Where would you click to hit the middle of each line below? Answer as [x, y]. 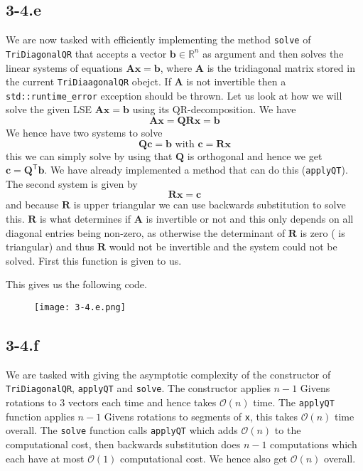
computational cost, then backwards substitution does [123, 444]
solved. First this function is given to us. [94, 260]
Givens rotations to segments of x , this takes [201, 416]
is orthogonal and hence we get [255, 155]
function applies [40, 416]
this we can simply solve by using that [89, 155]
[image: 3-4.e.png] [80, 308]
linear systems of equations [64, 67]
